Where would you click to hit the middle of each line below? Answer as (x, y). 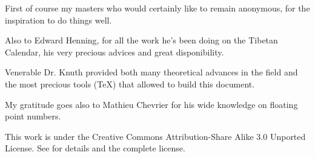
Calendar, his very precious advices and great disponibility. (114, 52)
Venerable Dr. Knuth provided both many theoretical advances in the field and (151, 72)
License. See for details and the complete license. (95, 148)
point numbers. (33, 116)
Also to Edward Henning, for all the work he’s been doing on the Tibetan (141, 40)
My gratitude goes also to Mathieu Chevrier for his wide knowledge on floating (151, 104)
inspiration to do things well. (58, 20)
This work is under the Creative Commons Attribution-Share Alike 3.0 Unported (155, 136)
